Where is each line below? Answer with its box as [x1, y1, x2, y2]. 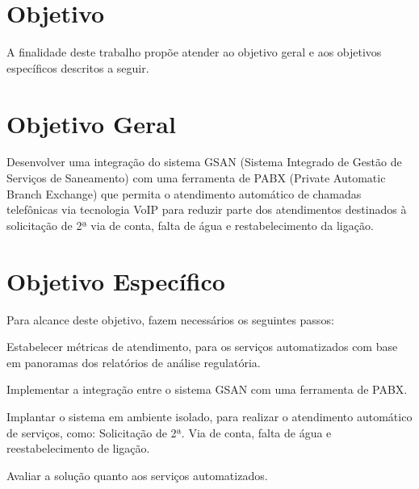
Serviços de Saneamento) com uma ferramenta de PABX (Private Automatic [6, 169, 386, 186]
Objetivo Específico [6, 264, 225, 297]
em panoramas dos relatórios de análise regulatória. [6, 353, 261, 370]
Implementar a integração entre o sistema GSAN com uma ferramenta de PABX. [6, 381, 408, 398]
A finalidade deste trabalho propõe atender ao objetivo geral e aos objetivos [6, 44, 382, 61]
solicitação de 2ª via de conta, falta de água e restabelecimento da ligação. [6, 216, 374, 233]
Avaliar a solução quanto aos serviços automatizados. [6, 466, 268, 483]
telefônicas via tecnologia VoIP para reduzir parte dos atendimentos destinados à [6, 201, 407, 218]
